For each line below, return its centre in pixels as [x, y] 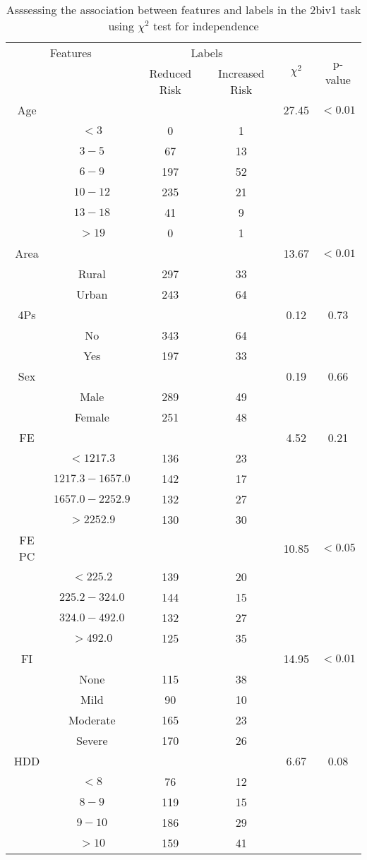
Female [92, 417]
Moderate [92, 720]
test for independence [206, 26]
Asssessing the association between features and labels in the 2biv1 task [183, 10]
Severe [92, 740]
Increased [241, 73]
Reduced [170, 73]
